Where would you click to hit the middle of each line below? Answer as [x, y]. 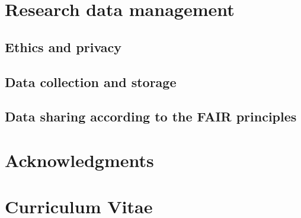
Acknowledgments [79, 160]
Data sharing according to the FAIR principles [151, 116]
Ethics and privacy [63, 47]
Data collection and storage [91, 81]
